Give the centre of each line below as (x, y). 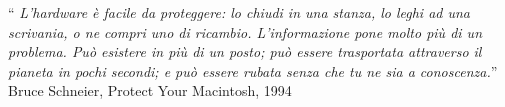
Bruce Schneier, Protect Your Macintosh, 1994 (150, 90)
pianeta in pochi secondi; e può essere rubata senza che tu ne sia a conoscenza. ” (253, 70)
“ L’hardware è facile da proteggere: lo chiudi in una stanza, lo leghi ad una (239, 12)
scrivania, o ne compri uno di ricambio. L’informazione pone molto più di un (245, 31)
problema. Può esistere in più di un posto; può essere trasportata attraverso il (245, 51)
